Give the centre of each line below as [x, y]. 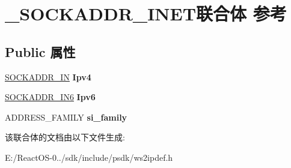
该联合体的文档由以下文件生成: [65, 137]
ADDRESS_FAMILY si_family [66, 117]
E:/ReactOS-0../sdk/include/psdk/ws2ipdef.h [89, 157]
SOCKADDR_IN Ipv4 [48, 76]
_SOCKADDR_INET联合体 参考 [146, 13]
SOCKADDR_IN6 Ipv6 [50, 97]
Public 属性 [40, 51]
